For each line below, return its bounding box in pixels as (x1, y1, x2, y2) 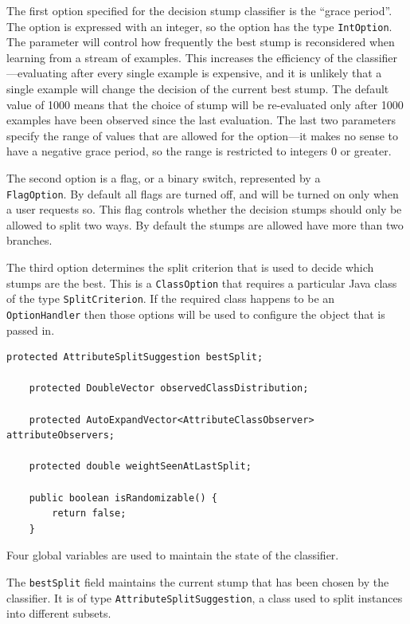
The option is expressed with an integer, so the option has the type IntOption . (6, 18, 392, 34)
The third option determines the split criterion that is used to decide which (6, 259, 374, 276)
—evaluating (6, 65, 68, 81)
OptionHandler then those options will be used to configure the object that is (6, 305, 385, 322)
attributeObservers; (6, 430, 115, 442)
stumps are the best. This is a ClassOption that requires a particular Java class (6, 274, 397, 291)
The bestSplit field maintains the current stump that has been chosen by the (6, 573, 389, 590)
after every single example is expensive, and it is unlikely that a (71, 65, 382, 81)
